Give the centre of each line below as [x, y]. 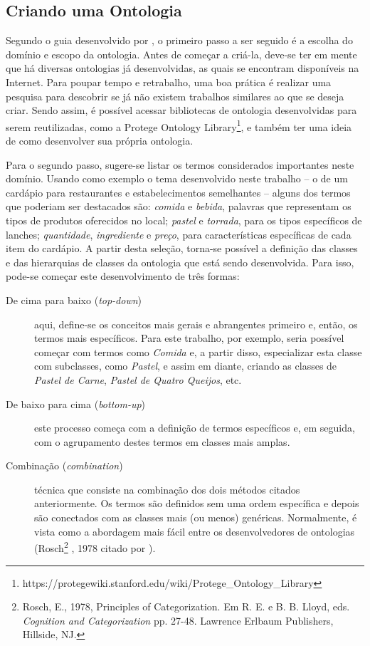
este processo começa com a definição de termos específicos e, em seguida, [195, 428]
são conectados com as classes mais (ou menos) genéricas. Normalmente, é [196, 517]
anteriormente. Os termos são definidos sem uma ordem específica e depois [197, 503]
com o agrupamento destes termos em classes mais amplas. [162, 441]
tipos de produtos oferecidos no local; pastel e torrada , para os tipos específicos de [184, 220]
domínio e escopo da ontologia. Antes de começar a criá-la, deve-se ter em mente [181, 54]
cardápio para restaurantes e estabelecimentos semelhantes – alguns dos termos [178, 192]
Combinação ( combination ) [64, 465]
